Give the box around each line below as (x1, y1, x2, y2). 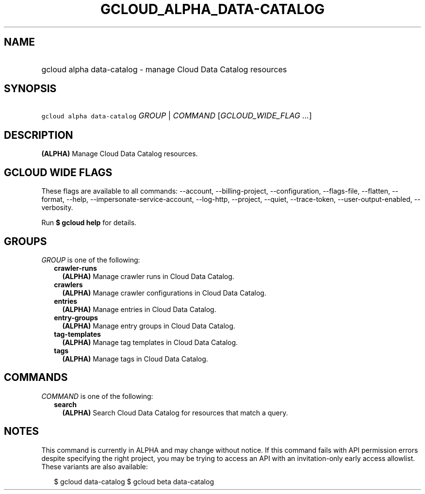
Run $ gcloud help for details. (41, 218, 137, 227)
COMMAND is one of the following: (41, 392, 153, 400)
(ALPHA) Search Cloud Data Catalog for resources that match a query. (62, 408, 288, 417)
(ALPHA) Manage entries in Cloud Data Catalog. (62, 305, 216, 313)
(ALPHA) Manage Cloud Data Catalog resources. (41, 149, 198, 158)
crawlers (54, 280, 83, 289)
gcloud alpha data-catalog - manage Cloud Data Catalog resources (41, 64, 287, 74)
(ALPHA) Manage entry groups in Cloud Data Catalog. (62, 321, 235, 330)
